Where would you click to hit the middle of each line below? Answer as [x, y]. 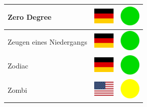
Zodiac [18, 66]
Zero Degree [30, 16]
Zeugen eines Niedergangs [47, 41]
